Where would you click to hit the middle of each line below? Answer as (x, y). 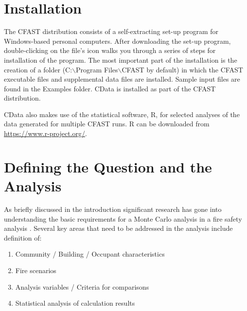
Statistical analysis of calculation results (75, 303)
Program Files (97, 69)
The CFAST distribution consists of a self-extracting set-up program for (111, 31)
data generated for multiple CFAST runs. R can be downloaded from (107, 124)
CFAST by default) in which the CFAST (182, 69)
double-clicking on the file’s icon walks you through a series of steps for (110, 50)
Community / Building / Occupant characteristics (90, 254)
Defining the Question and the (108, 166)
